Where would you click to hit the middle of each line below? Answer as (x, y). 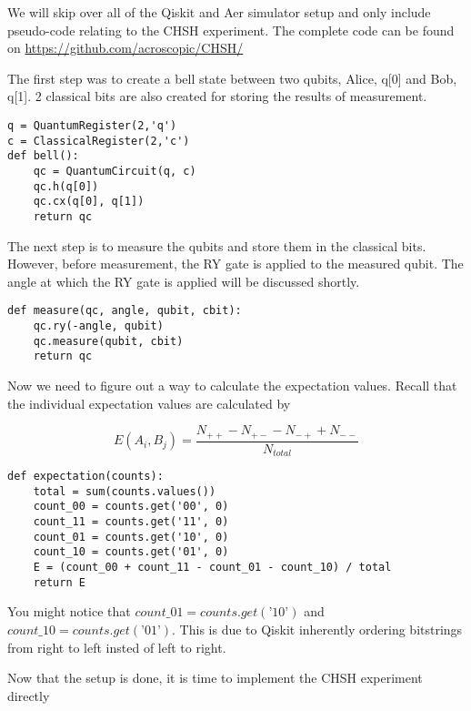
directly (29, 695)
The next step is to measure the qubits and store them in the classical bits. (217, 245)
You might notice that (69, 611)
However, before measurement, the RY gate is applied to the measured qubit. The (235, 264)
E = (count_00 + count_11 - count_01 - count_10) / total (212, 568)
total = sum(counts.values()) (125, 491)
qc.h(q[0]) (66, 186)
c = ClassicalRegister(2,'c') (99, 141)
